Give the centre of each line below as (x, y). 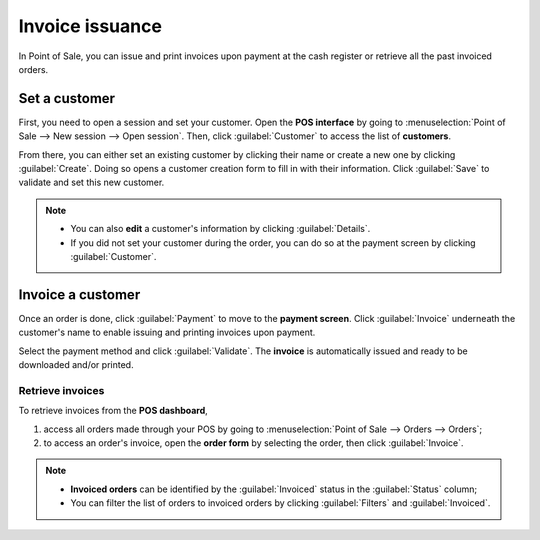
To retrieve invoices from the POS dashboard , (113, 411)
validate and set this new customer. (91, 182)
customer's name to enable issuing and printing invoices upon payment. (167, 332)
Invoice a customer (79, 294)
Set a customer (66, 98)
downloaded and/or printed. (76, 365)
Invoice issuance (90, 26)
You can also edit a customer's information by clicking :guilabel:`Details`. (220, 229)
